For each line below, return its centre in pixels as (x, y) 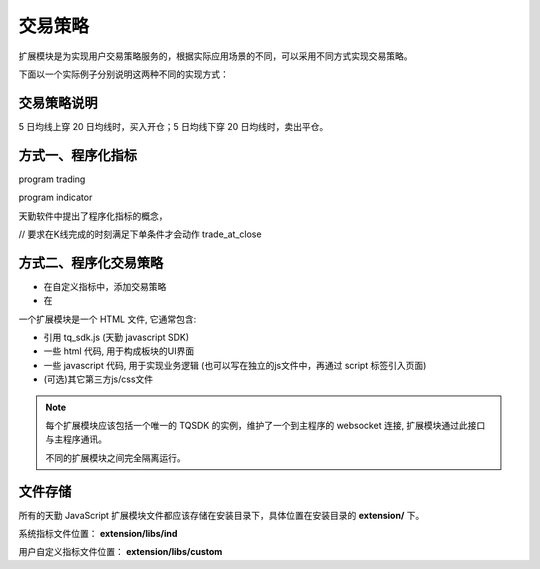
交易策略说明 (58, 102)
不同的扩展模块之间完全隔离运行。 (115, 457)
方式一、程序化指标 (77, 155)
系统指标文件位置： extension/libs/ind (98, 534)
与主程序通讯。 (76, 439)
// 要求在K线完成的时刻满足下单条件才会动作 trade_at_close (140, 234)
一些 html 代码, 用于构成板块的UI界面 (119, 351)
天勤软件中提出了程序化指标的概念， (93, 216)
